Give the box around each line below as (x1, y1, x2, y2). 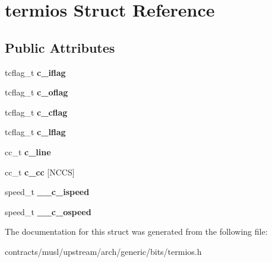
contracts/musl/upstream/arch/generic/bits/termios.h (5, 245, 202, 257)
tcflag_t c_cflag (5, 106, 68, 118)
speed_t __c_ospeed (5, 205, 91, 218)
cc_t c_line (5, 145, 51, 158)
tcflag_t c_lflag (5, 126, 66, 138)
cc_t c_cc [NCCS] (5, 165, 75, 178)
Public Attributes (5, 38, 115, 56)
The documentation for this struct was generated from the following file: (5, 225, 268, 238)
